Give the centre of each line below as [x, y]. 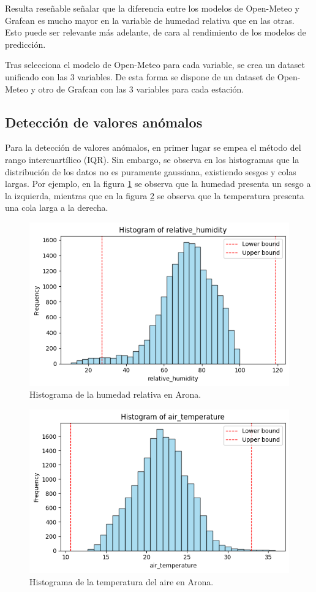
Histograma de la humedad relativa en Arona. [115, 394]
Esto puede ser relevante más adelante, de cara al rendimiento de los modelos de [156, 32]
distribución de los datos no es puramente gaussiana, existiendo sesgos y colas [151, 171]
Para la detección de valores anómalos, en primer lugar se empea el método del [153, 147]
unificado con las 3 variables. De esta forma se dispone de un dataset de [140, 76]
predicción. [25, 44]
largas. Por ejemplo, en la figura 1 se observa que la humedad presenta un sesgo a [158, 184]
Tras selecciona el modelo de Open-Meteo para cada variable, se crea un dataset [155, 65]
